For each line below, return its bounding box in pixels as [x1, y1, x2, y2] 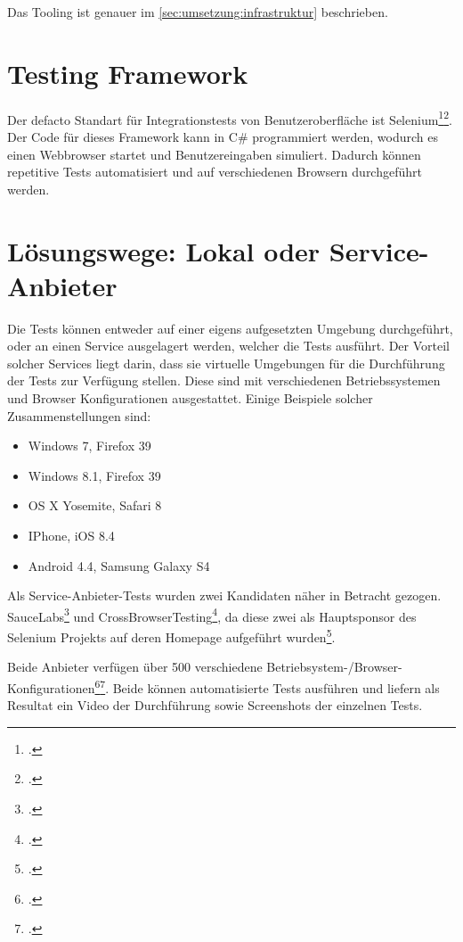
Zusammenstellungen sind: [7, 406, 151, 425]
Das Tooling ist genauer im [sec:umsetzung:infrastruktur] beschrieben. [7, 3, 388, 21]
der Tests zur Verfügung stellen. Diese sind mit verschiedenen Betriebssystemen [7, 371, 441, 390]
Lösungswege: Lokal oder [7, 232, 321, 269]
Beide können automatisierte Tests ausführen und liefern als [112, 678, 440, 697]
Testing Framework [7, 54, 248, 91]
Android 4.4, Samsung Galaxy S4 [28, 556, 210, 574]
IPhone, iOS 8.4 [28, 526, 115, 544]
